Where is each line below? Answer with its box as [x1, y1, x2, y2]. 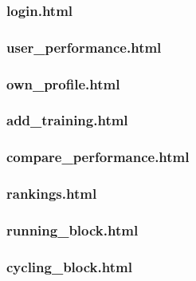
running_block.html [6, 220, 139, 239]
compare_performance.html [6, 147, 190, 167]
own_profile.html [6, 73, 120, 93]
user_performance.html [6, 37, 162, 57]
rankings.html [6, 184, 97, 204]
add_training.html [6, 110, 128, 130]
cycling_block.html [6, 256, 132, 276]
